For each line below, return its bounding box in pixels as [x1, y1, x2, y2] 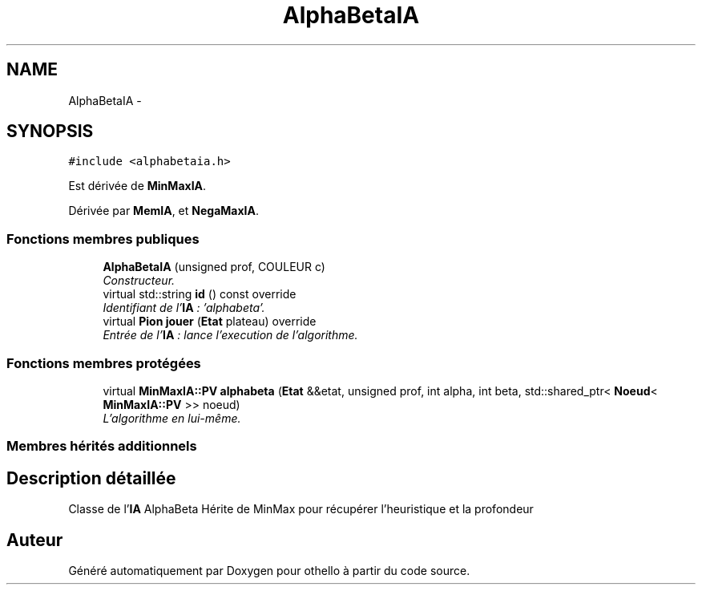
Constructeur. [103, 273, 175, 288]
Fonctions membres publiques [6, 230, 200, 247]
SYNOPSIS [6, 121, 94, 142]
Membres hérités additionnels [6, 438, 197, 455]
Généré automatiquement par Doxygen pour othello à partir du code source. [68, 564, 470, 577]
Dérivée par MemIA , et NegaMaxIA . [68, 204, 260, 218]
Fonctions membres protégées [6, 354, 201, 371]
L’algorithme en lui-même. [103, 411, 241, 425]
